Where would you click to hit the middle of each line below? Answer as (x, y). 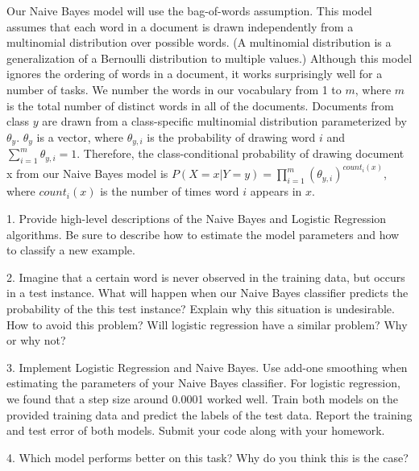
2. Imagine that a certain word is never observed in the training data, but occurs (206, 277)
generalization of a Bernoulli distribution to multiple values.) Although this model (209, 58)
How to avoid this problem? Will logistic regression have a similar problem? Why (207, 324)
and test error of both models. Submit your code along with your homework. (196, 430)
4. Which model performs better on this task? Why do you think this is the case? (207, 457)
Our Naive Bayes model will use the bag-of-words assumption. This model (189, 10)
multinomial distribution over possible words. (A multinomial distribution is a (199, 42)
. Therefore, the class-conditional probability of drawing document (241, 153)
